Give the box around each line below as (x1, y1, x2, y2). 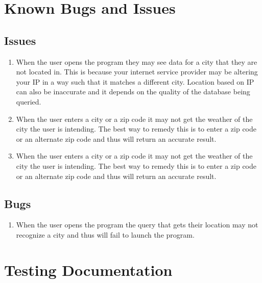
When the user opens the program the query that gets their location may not (16, 219, 258, 230)
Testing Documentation (4, 259, 173, 280)
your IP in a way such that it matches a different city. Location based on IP (16, 76, 254, 87)
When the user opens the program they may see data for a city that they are (16, 56, 257, 67)
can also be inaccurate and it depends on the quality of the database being (16, 86, 250, 97)
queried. (16, 96, 41, 107)
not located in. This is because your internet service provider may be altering (16, 66, 258, 77)
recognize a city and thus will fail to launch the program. (16, 229, 195, 240)
